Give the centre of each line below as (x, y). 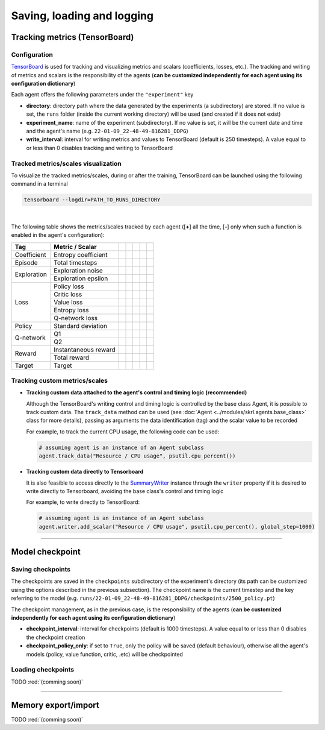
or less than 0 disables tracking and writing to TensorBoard (100, 148)
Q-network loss (76, 318)
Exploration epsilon (81, 278)
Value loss (68, 302)
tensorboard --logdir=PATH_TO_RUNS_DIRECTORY (92, 200)
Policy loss (69, 286)
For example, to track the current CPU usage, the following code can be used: (123, 432)
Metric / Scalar (75, 247)
